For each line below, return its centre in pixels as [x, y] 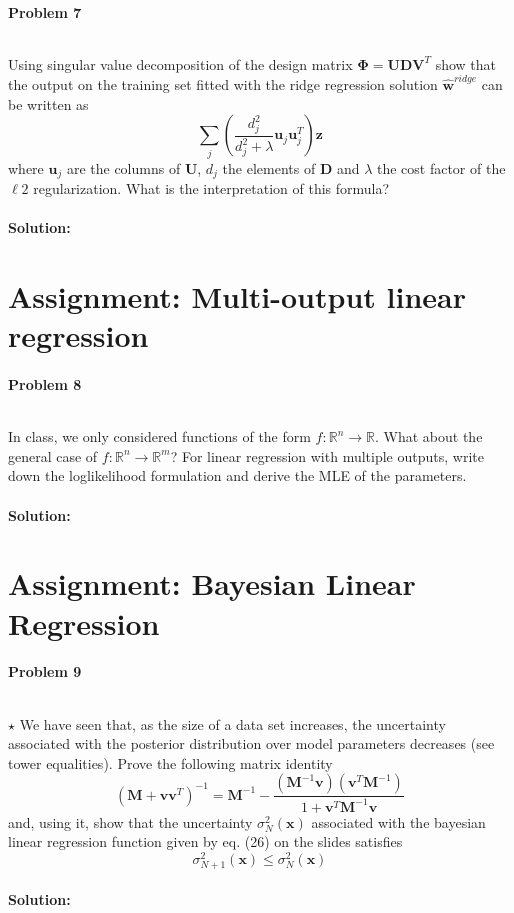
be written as [48, 103]
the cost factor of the [441, 167]
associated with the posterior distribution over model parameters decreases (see [251, 743]
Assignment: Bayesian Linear [212, 583]
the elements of [269, 167]
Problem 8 [45, 384]
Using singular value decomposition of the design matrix [180, 63]
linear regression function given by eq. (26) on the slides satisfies [205, 841]
